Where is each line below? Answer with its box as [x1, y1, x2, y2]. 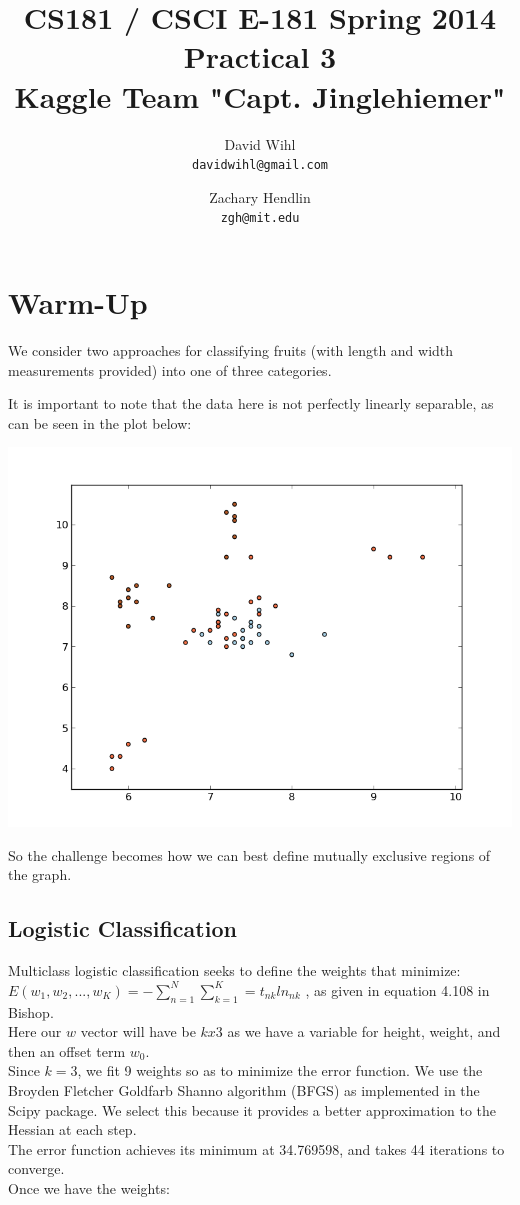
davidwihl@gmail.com [191, 158, 329, 173]
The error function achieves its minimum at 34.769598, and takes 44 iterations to [8, 1138, 505, 1159]
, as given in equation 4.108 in [305, 979, 490, 1000]
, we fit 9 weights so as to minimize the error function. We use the [77, 1060, 483, 1081]
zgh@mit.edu [220, 211, 300, 226]
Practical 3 [183, 36, 337, 77]
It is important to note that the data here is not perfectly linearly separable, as [8, 393, 494, 414]
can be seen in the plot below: [8, 412, 192, 433]
